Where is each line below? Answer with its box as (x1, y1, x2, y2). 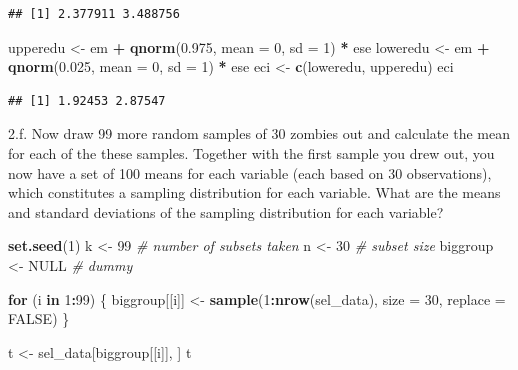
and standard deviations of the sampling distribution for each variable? (8, 201, 444, 222)
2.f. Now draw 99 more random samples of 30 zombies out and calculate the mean (8, 123, 510, 144)
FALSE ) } (8, 308, 70, 329)
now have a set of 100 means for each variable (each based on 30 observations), (8, 162, 492, 183)
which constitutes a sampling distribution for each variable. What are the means (8, 182, 501, 203)
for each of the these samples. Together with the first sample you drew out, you (8, 142, 495, 163)
